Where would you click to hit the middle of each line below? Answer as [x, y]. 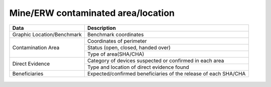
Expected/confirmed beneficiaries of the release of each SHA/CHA [166, 74]
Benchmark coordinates [115, 34]
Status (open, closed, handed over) [129, 47]
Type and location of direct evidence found [138, 67]
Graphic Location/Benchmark [47, 34]
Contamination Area [36, 47]
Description [102, 28]
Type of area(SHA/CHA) [116, 54]
